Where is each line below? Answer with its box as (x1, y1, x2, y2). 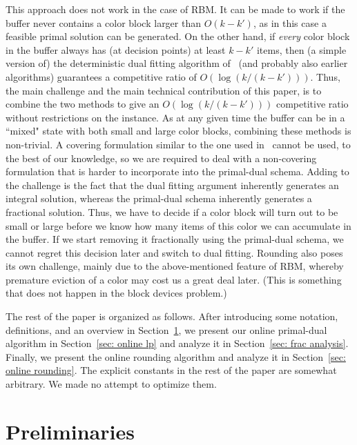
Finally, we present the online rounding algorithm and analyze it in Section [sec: (6, 349, 346, 364)
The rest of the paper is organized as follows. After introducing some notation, (6, 309, 338, 324)
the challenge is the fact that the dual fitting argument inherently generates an (6, 177, 339, 192)
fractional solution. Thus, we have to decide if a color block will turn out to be (6, 204, 338, 219)
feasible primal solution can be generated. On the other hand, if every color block (6, 29, 350, 43)
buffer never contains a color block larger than (6, 15, 201, 30)
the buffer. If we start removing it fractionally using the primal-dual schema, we (6, 232, 344, 246)
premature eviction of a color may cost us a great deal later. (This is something (6, 272, 342, 286)
